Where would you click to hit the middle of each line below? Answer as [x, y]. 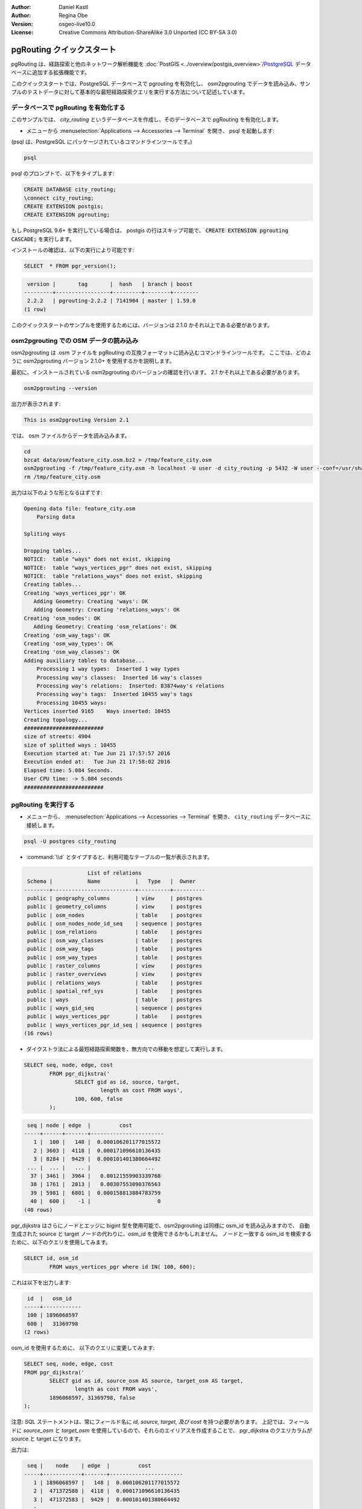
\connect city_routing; [59, 198]
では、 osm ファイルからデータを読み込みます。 [71, 435]
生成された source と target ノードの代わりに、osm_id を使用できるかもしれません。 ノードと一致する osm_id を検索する [161, 1234]
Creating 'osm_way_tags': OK [67, 635]
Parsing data [56, 517]
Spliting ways [45, 534]
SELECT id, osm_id [51, 1258]
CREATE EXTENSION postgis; [64, 206]
